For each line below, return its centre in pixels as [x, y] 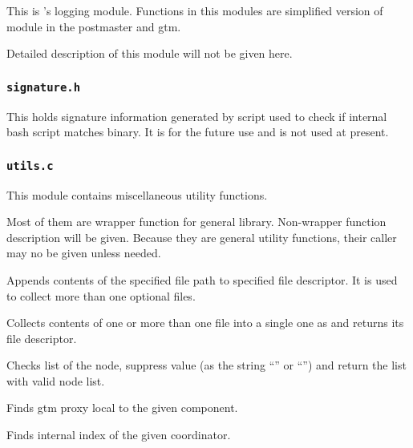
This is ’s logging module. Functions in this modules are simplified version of [195, 10]
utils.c [30, 165]
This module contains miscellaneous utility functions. [137, 194]
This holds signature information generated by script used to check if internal [197, 116]
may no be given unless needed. [84, 253]
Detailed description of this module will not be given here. [150, 53]
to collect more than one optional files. [101, 295]
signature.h [44, 87]
